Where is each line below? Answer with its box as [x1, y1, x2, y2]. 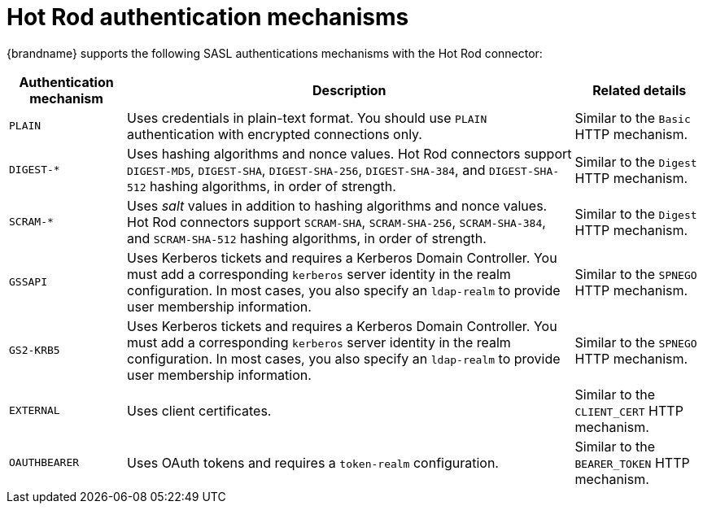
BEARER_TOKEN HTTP [574, 454, 690, 471]
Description [312, 81, 386, 98]
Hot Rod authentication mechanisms [7, 3, 409, 31]
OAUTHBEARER [9, 456, 80, 469]
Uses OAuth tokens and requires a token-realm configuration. [127, 454, 499, 471]
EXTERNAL [9, 404, 60, 417]
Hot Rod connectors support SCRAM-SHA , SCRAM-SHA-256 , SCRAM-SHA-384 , [127, 213, 546, 230]
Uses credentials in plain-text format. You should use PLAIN [127, 109, 487, 126]
